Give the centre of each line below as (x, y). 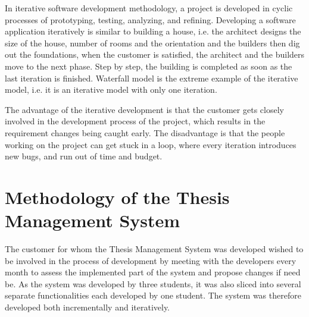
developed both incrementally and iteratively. (88, 307)
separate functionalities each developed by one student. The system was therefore (153, 295)
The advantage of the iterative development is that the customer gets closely (144, 109)
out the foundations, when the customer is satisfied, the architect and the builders (155, 54)
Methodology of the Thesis (117, 197)
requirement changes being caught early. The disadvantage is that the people (145, 132)
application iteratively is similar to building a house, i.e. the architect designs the (153, 31)
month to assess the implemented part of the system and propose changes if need (153, 272)
